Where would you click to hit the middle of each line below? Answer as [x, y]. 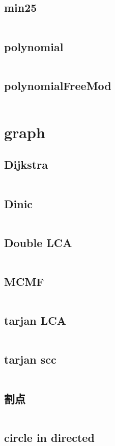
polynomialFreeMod [58, 85]
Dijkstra [26, 164]
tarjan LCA [35, 320]
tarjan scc [30, 359]
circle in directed [49, 437]
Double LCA [38, 242]
